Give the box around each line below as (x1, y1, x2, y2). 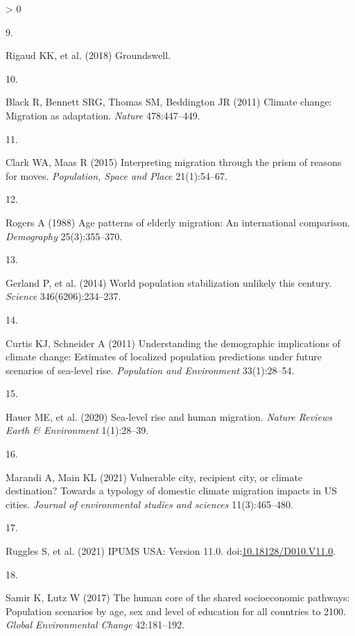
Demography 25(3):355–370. (6, 228, 123, 243)
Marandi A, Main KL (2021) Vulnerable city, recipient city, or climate (6, 469, 303, 484)
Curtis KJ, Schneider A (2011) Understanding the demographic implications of (6, 335, 340, 350)
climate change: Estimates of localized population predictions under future (6, 349, 322, 364)
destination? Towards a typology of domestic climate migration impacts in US (6, 483, 337, 498)
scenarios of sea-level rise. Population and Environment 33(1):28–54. (6, 362, 295, 377)
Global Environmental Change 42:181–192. (6, 617, 185, 632)
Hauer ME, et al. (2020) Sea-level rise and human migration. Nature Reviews (6, 409, 332, 424)
